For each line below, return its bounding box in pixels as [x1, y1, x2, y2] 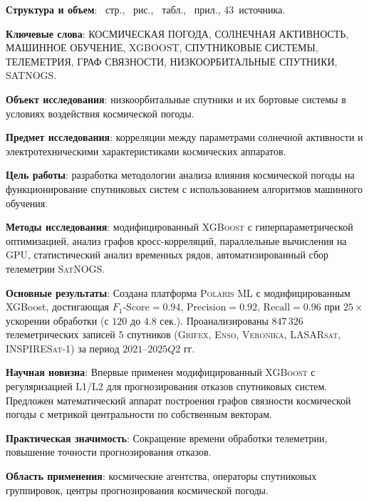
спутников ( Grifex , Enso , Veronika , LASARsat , [127, 327, 341, 342]
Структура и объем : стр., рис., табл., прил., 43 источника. [6, 2, 286, 16]
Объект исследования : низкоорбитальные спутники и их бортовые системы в [6, 91, 346, 106]
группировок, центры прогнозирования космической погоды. [6, 482, 269, 497]
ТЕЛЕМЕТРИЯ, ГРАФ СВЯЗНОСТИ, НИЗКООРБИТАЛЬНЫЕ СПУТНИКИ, [6, 53, 338, 68]
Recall [263, 303, 291, 313]
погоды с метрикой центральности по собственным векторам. [6, 407, 272, 422]
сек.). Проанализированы [160, 313, 269, 328]
